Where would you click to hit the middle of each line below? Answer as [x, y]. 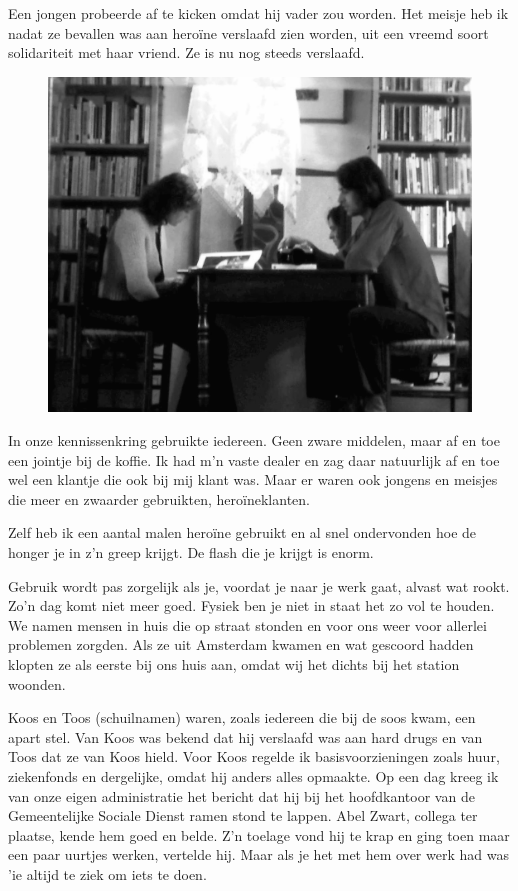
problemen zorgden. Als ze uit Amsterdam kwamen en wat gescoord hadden [241, 644]
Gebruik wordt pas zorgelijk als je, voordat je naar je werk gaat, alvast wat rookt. [259, 585]
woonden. [37, 683]
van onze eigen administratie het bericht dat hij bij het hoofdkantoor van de [241, 795]
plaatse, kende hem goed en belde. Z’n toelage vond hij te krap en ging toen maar [259, 834]
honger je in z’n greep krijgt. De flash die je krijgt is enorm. [191, 552]
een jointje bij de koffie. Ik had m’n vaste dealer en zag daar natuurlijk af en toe [254, 459]
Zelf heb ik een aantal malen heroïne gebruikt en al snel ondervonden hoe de [242, 532]
